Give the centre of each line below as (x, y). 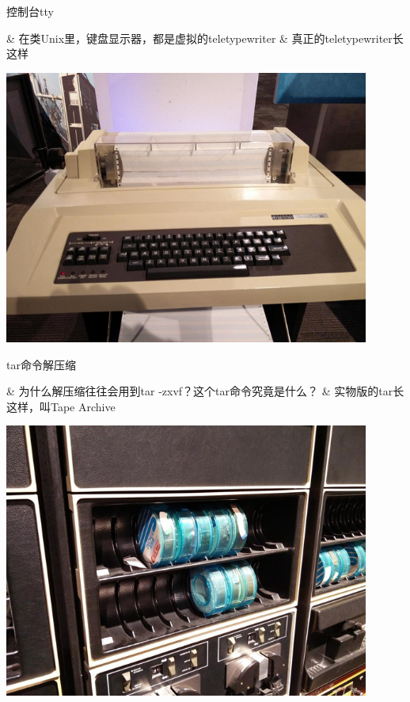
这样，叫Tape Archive (61, 406)
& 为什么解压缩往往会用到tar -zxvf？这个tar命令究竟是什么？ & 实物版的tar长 (205, 391)
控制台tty (30, 11)
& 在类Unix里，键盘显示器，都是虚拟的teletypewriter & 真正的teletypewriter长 (205, 38)
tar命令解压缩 (41, 364)
